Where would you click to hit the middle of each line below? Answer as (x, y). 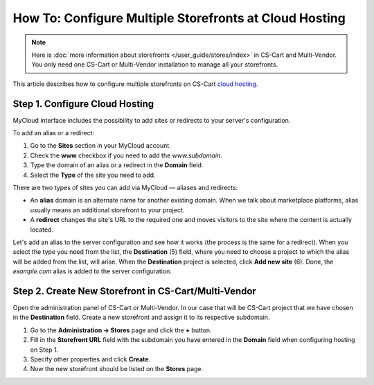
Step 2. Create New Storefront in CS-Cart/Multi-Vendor (134, 291)
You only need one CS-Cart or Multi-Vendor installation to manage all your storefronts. (155, 65)
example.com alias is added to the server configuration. (92, 271)
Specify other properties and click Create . (90, 359)
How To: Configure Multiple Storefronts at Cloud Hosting (179, 18)
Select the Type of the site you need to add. (93, 175)
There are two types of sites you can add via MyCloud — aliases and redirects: (125, 187)
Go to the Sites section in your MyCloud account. (100, 146)
